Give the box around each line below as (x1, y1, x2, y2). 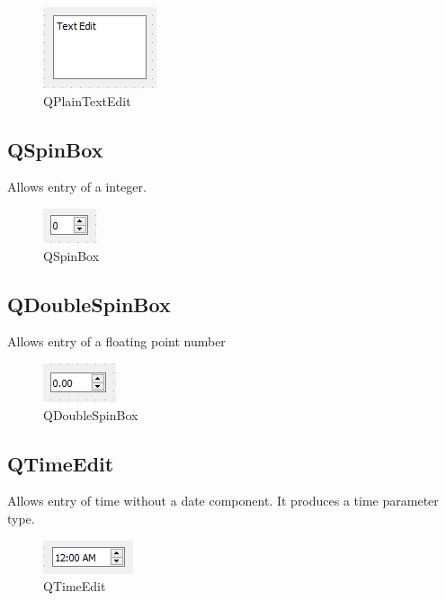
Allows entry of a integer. (7, 177, 147, 196)
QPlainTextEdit (43, 91, 131, 110)
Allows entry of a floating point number (7, 332, 226, 351)
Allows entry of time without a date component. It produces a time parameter (7, 491, 439, 510)
